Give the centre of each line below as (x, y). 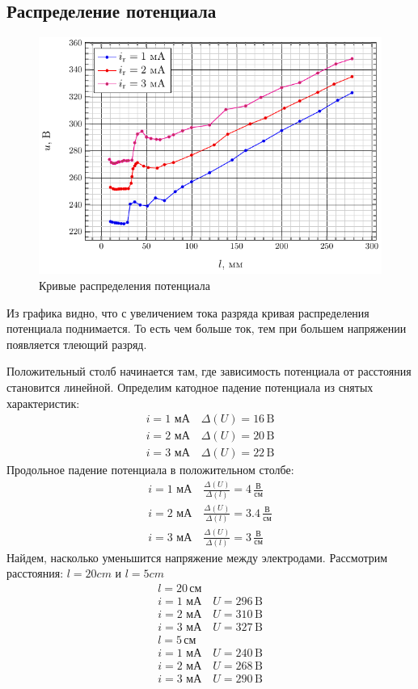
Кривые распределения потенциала (125, 286)
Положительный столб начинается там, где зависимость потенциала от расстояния (209, 371)
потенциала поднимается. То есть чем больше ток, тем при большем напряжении (207, 328)
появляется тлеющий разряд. (77, 344)
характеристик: (43, 403)
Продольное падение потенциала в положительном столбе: (150, 470)
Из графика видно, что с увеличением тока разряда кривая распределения (188, 312)
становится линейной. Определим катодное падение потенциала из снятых (190, 387)
